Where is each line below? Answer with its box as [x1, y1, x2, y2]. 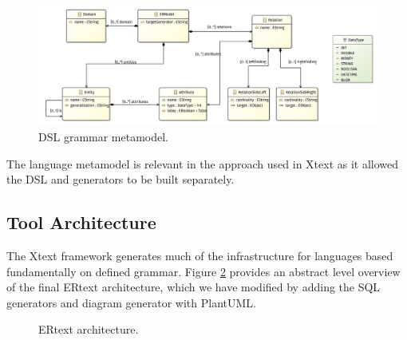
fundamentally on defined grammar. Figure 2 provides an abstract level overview [6, 263, 401, 279]
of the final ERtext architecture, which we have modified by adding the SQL [6, 279, 381, 295]
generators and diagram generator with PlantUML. [6, 294, 256, 310]
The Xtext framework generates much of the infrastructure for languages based [6, 247, 393, 264]
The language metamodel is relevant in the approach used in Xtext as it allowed [6, 155, 399, 172]
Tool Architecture [6, 210, 156, 235]
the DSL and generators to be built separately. [6, 171, 235, 188]
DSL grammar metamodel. [38, 128, 169, 145]
